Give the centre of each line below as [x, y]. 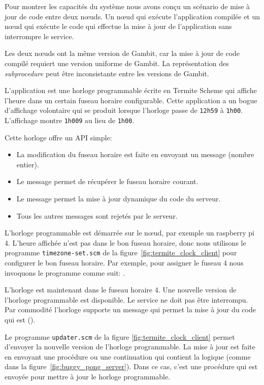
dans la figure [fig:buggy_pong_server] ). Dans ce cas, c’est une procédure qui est [131, 366]
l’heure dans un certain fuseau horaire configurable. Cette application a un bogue [131, 100]
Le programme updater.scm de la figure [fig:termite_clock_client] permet [120, 336]
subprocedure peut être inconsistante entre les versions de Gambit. [107, 73]
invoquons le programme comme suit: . [65, 272]
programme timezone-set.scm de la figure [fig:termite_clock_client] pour [121, 253]
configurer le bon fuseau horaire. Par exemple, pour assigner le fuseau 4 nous [124, 263]
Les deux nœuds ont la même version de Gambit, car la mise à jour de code [122, 53]
